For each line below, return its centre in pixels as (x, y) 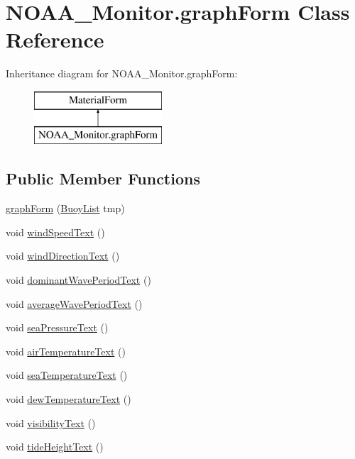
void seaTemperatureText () (67, 375)
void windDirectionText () (63, 256)
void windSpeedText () (55, 232)
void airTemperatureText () (66, 351)
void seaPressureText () (57, 327)
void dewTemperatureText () (69, 399)
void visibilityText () (51, 422)
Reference (55, 39)
